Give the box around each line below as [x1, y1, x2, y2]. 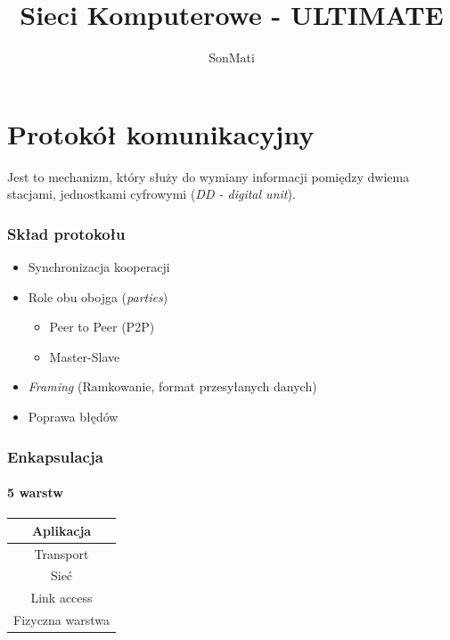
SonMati [209, 48, 255, 67]
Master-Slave [49, 347, 120, 365]
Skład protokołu [7, 222, 126, 244]
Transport [34, 544, 89, 562]
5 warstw [7, 483, 63, 502]
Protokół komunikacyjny [7, 115, 315, 152]
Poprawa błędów [28, 407, 119, 426]
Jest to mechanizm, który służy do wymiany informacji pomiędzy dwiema [7, 167, 410, 185]
